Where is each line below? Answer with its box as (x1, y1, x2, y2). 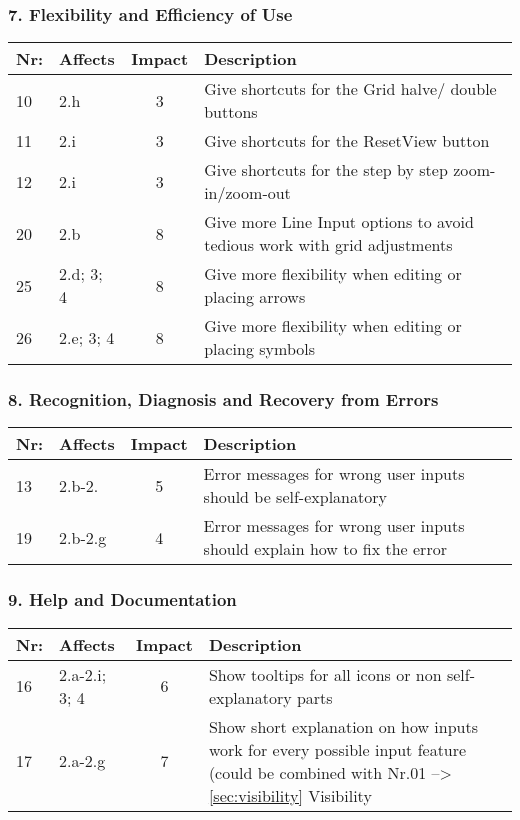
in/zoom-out (204, 181, 291, 205)
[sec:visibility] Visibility (208, 783, 372, 807)
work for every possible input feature (208, 737, 467, 761)
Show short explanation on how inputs (208, 714, 479, 738)
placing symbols (204, 337, 316, 361)
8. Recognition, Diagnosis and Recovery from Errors (8, 387, 439, 412)
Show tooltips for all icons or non (208, 662, 442, 686)
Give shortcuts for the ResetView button (204, 129, 490, 153)
